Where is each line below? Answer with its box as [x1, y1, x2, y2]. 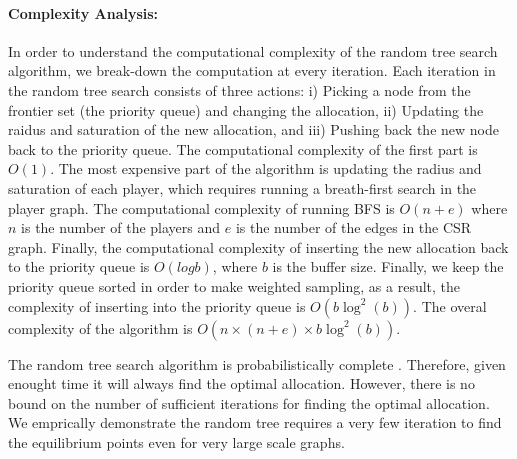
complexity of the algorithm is [8, 317, 193, 338]
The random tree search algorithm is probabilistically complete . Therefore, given [8, 353, 506, 374]
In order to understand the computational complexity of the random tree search [8, 40, 498, 61]
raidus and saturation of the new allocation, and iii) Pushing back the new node [8, 119, 499, 140]
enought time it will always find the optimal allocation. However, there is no [8, 373, 475, 394]
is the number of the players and [21, 217, 221, 238]
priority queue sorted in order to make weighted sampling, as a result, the [8, 275, 461, 296]
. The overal [413, 295, 487, 316]
